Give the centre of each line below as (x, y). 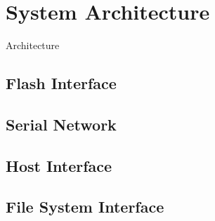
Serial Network (61, 124)
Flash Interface (61, 83)
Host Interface (59, 165)
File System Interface (85, 207)
